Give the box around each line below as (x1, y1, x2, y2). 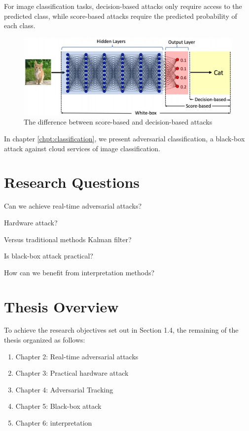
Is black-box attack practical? (4, 251, 93, 261)
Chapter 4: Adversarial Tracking (15, 384, 113, 394)
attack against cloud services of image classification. (4, 143, 160, 153)
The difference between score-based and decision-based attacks (24, 117, 213, 127)
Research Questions (4, 172, 140, 192)
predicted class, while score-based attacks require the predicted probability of (4, 10, 237, 21)
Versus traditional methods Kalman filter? (4, 234, 132, 244)
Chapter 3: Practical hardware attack (15, 368, 129, 378)
